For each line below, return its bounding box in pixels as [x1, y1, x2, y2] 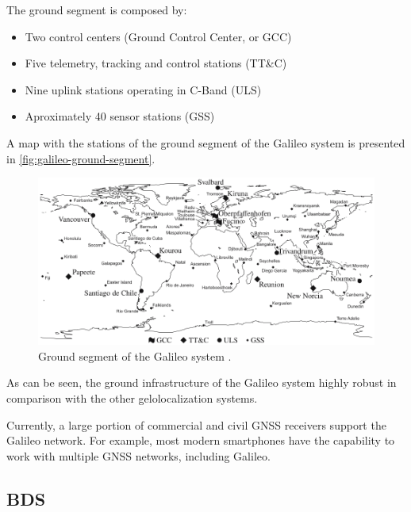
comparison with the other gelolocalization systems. [6, 390, 258, 407]
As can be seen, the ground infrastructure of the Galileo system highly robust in [6, 374, 397, 391]
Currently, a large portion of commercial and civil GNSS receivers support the [6, 416, 386, 433]
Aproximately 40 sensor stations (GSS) [25, 108, 215, 124]
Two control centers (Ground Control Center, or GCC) [25, 28, 292, 44]
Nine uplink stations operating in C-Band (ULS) [25, 81, 262, 97]
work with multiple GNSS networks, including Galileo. [6, 447, 271, 464]
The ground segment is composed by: [6, 2, 187, 17]
